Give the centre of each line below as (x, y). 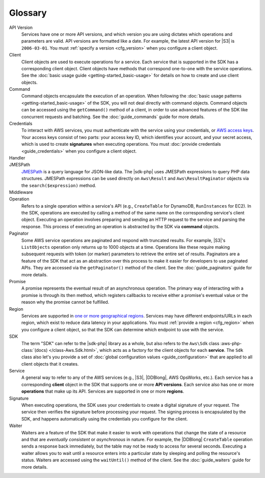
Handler (17, 158)
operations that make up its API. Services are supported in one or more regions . (103, 391)
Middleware (21, 192)
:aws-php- (231, 343)
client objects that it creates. (50, 364)
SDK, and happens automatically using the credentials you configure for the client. (105, 419)
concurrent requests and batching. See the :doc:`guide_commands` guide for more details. (113, 117)
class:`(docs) (34, 350)
